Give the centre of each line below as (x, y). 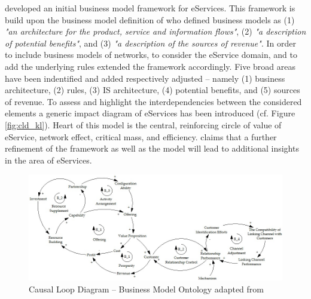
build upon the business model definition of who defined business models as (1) (150, 19)
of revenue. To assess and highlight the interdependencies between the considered (153, 101)
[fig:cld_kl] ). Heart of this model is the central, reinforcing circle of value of (143, 124)
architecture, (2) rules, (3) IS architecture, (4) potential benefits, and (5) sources (153, 90)
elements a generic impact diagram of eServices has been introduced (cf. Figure (150, 113)
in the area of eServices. (48, 160)
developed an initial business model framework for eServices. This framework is (150, 8)
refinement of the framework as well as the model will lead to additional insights (152, 148)
